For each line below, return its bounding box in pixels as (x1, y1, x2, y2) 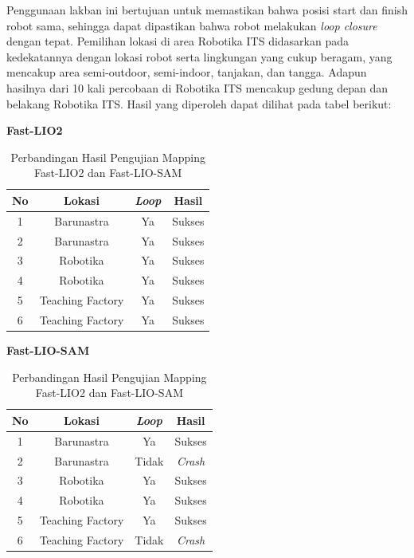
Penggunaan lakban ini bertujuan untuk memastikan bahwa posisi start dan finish (6, 2, 408, 18)
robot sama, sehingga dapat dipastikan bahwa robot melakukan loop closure (6, 17, 377, 33)
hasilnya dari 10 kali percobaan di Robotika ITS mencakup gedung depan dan (6, 79, 389, 96)
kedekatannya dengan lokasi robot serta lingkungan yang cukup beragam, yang (6, 48, 393, 65)
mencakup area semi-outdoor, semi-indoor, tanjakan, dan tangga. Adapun (6, 64, 367, 81)
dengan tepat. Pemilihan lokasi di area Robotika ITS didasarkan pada (6, 33, 350, 49)
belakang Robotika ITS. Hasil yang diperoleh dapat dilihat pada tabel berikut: (6, 95, 392, 112)
